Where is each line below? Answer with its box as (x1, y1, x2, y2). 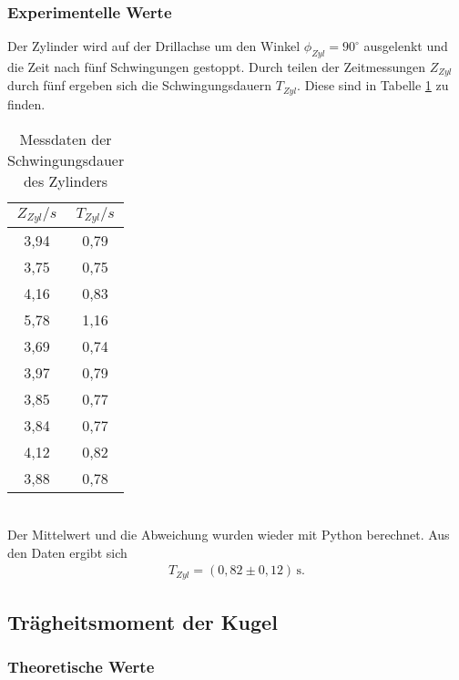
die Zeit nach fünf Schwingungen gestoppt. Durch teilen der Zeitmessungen (7, 57, 426, 77)
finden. (7, 94, 46, 113)
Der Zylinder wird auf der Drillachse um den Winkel (7, 36, 301, 56)
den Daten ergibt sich (7, 542, 127, 562)
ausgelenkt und (363, 36, 448, 56)
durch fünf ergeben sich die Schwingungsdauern (7, 76, 272, 95)
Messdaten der (19, 128, 112, 149)
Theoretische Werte (7, 655, 155, 678)
